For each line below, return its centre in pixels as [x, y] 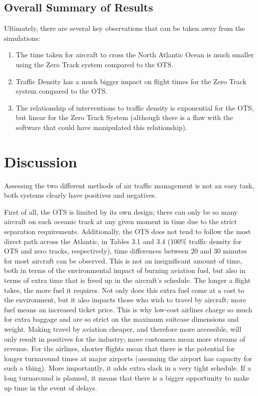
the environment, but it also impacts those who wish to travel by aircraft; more [125, 300]
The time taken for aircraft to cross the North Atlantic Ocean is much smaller [135, 55]
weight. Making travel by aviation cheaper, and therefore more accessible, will [123, 329]
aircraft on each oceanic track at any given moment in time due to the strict [121, 221]
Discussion [41, 161]
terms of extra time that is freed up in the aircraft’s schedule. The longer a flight [128, 280]
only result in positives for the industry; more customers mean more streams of [125, 338]
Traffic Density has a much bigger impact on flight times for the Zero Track [131, 81]
